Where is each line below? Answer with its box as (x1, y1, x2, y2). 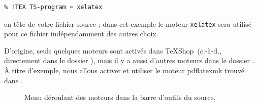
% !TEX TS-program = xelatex (4, 4, 103, 11)
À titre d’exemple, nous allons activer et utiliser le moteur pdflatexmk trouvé (4, 65, 244, 76)
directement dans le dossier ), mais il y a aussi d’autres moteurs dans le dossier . (4, 55, 254, 66)
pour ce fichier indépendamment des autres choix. (4, 28, 158, 39)
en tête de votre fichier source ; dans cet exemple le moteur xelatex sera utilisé (4, 18, 251, 29)
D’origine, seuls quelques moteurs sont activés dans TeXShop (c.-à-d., (4, 45, 221, 56)
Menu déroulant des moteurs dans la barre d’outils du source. (24, 92, 216, 102)
